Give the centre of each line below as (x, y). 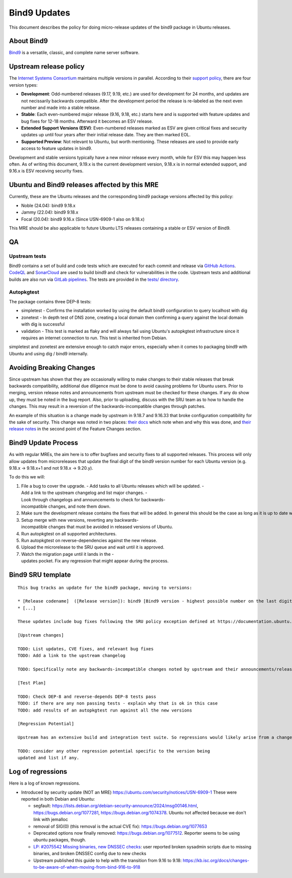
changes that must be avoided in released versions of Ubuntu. (110, 527)
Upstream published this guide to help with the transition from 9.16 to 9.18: (108, 860)
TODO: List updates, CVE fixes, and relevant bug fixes (86, 649)
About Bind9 (28, 41)
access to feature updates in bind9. (57, 148)
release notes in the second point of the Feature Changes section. (75, 429)
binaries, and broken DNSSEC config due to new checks (90, 854)
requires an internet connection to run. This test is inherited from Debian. (94, 338)
